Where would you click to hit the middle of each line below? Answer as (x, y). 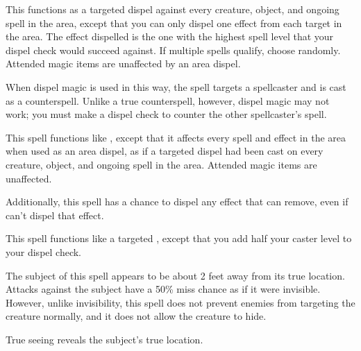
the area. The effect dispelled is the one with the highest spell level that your (170, 36)
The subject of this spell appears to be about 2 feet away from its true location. (175, 275)
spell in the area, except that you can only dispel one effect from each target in (174, 23)
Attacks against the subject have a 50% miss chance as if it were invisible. (163, 289)
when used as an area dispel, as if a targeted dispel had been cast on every (165, 151)
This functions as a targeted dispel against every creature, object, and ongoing (173, 9)
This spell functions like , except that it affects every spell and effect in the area (176, 137)
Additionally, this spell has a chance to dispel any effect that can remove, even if (177, 202)
